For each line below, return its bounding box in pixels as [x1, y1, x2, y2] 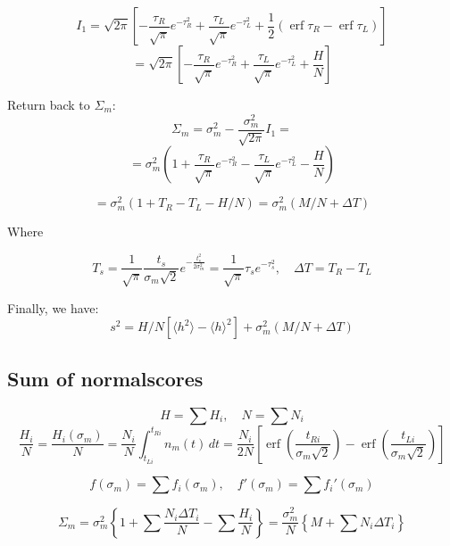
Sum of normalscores [7, 364, 204, 392]
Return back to [7, 95, 90, 113]
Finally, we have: [7, 298, 99, 317]
